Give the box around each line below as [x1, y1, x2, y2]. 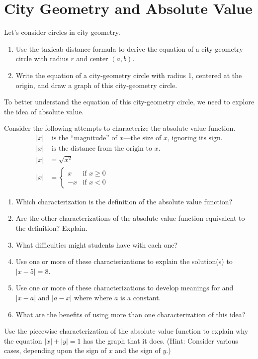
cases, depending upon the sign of [4, 345, 106, 356]
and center [76, 53, 108, 64]
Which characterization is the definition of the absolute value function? [15, 196, 233, 206]
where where [74, 292, 112, 302]
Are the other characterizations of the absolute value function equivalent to [15, 213, 245, 223]
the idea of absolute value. [4, 106, 84, 116]
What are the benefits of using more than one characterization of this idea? [15, 309, 246, 319]
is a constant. [120, 292, 161, 302]
